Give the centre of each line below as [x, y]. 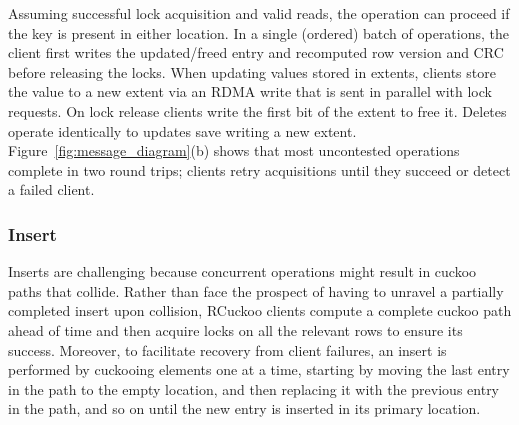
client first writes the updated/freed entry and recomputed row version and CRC [256, 52]
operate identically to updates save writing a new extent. [182, 130]
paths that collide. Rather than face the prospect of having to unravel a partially [256, 290]
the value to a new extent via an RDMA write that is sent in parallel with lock [250, 91]
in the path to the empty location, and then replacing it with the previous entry [254, 388]
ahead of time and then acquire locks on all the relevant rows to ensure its [235, 329]
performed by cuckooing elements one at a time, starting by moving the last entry [259, 369]
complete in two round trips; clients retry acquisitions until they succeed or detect [259, 169]
